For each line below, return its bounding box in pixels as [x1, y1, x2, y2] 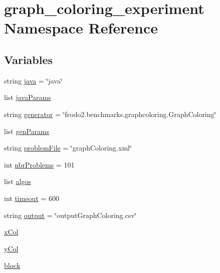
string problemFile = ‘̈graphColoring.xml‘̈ [4, 142, 132, 153]
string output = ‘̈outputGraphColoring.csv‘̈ [4, 209, 137, 220]
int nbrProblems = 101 [4, 159, 75, 169]
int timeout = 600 [4, 192, 60, 203]
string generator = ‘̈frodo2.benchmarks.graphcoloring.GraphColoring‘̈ [4, 108, 216, 119]
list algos [4, 176, 31, 186]
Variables [4, 51, 53, 67]
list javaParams [4, 92, 51, 102]
